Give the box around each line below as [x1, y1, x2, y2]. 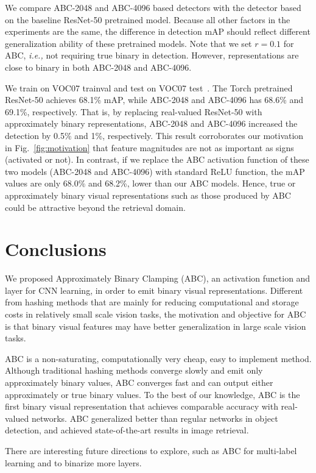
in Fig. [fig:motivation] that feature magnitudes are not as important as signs [5, 141, 294, 154]
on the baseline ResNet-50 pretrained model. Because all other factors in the [5, 13, 290, 26]
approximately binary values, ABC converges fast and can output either [5, 375, 273, 388]
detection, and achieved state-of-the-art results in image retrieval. [5, 424, 249, 436]
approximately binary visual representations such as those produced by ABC [5, 188, 291, 201]
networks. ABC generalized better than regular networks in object [31, 411, 278, 424]
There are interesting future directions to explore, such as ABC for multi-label [5, 444, 297, 457]
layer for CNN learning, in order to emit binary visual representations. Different [5, 283, 303, 296]
